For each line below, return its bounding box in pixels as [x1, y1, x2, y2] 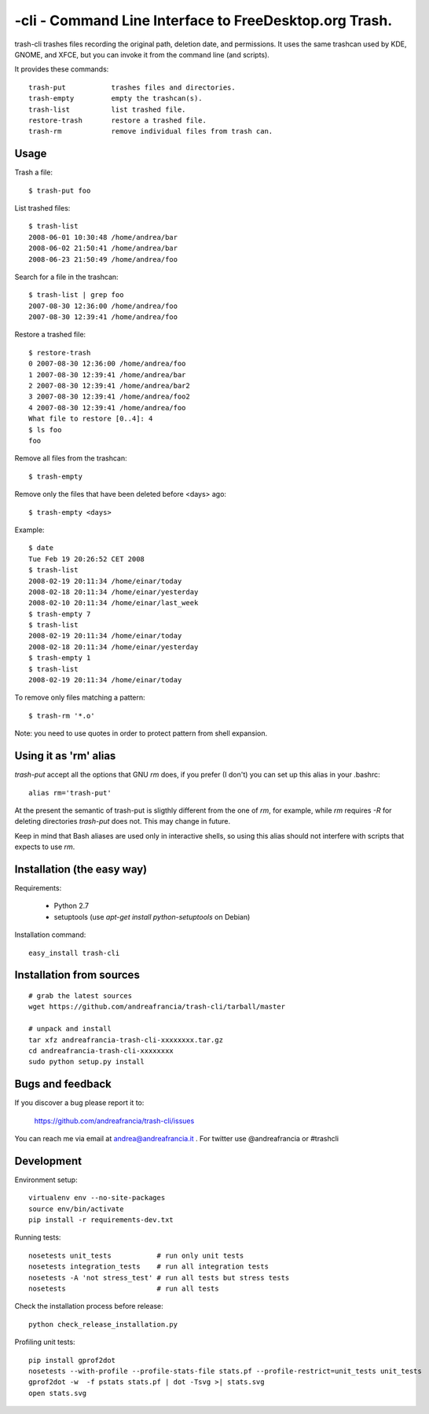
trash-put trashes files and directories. [28, 83, 236, 92]
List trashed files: [14, 203, 71, 212]
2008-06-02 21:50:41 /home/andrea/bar [28, 244, 178, 253]
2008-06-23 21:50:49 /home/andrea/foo [28, 255, 178, 263]
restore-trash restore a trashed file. [28, 116, 207, 125]
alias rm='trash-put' [28, 788, 112, 797]
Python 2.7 [53, 901, 90, 911]
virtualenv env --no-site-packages [28, 1193, 166, 1203]
